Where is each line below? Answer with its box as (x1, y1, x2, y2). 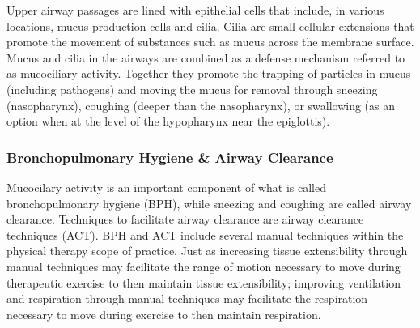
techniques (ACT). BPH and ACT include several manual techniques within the (6, 226, 404, 243)
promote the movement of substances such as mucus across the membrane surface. (6, 33, 414, 50)
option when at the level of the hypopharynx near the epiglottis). (6, 113, 330, 130)
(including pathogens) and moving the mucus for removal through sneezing (6, 80, 378, 97)
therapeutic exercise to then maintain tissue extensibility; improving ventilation (6, 274, 401, 291)
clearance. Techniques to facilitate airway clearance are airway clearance (6, 211, 364, 228)
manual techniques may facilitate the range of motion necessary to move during (6, 258, 401, 275)
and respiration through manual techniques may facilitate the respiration (6, 290, 368, 307)
